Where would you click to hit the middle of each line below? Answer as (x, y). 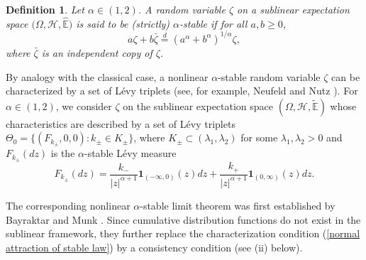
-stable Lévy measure (130, 153)
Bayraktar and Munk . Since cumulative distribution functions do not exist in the (183, 219)
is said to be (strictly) (123, 23)
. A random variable (182, 9)
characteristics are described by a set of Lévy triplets (121, 123)
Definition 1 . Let (45, 9)
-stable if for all (213, 23)
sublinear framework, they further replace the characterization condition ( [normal (183, 233)
